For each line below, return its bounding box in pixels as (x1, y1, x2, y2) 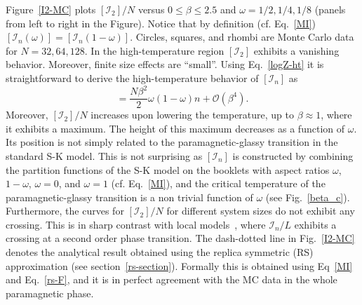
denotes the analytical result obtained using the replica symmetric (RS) (6, 245, 314, 259)
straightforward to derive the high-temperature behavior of (6, 70, 259, 85)
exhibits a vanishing (253, 43, 340, 57)
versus (138, 2, 165, 16)
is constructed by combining (232, 148, 354, 163)
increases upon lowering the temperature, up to (90, 107, 295, 122)
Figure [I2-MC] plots (6, 2, 96, 16)
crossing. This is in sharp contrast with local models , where (6, 217, 266, 231)
